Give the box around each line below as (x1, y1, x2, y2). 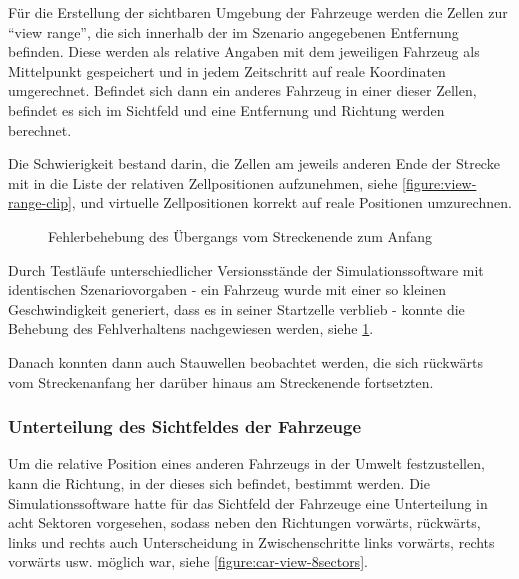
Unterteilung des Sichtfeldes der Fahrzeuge (8, 414, 362, 439)
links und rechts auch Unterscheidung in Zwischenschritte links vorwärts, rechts (8, 531, 495, 552)
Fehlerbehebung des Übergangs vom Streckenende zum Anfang (48, 225, 432, 246)
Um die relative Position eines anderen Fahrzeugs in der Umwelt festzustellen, (8, 453, 485, 474)
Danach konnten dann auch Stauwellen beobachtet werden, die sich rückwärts (8, 351, 483, 372)
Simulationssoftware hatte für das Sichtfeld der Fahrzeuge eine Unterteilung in (8, 492, 488, 513)
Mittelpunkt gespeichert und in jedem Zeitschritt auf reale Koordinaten (8, 60, 446, 81)
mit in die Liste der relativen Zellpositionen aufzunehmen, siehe (8, 172, 398, 193)
